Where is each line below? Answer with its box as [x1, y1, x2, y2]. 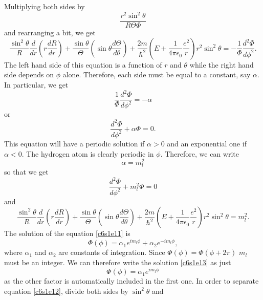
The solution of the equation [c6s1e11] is [4, 228, 130, 239]
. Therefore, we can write [160, 148, 239, 159]
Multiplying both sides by [4, 1, 85, 11]
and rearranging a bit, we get [4, 27, 96, 38]
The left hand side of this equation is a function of [4, 59, 162, 70]
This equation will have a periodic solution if [4, 138, 145, 148]
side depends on [4, 69, 54, 80]
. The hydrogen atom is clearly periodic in [21, 148, 154, 159]
